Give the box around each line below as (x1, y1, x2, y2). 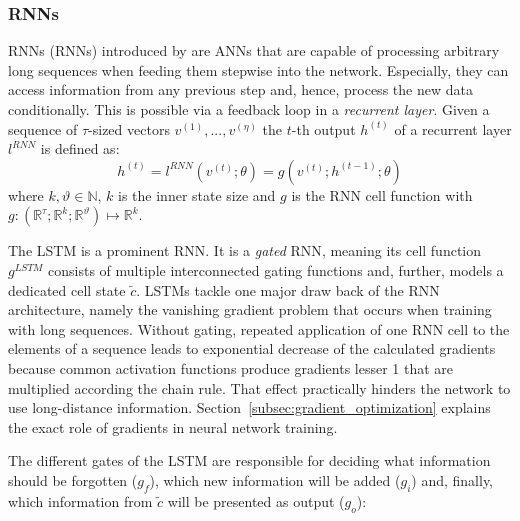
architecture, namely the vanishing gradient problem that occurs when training (8, 299, 492, 320)
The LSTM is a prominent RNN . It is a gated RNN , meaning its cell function (8, 240, 482, 261)
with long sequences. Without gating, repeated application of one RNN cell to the (8, 318, 510, 339)
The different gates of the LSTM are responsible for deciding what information (8, 450, 491, 471)
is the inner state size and (118, 184, 276, 205)
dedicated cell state (8, 279, 126, 300)
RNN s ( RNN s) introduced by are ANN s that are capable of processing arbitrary (8, 40, 500, 61)
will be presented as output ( (167, 490, 345, 511)
